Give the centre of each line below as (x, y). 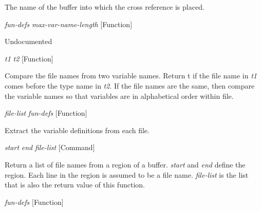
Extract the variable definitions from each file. (77, 130)
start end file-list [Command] (50, 147)
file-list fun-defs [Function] (46, 113)
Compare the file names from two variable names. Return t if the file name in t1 (131, 76)
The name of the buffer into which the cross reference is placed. (105, 7)
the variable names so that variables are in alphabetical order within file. (119, 96)
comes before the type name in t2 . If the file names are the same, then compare (130, 85)
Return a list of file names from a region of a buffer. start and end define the (125, 164)
